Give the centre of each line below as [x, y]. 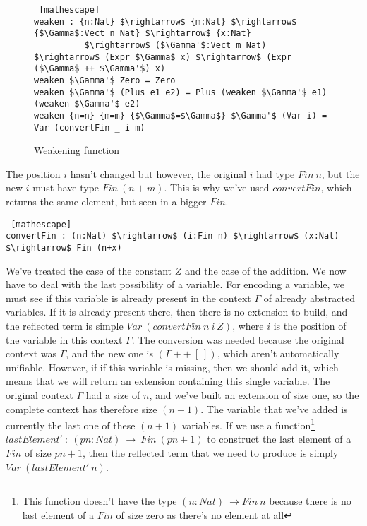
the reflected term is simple [65, 325]
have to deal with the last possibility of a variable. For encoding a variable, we [175, 284]
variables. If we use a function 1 [248, 424]
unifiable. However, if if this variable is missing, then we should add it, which [172, 367]
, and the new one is [110, 353]
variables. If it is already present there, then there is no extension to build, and [177, 312]
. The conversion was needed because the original [238, 339]
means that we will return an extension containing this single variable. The [168, 381]
